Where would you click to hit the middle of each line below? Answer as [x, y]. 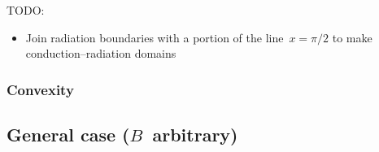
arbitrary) [195, 135]
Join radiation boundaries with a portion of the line [155, 37]
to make [352, 37]
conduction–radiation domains [101, 53]
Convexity [40, 89]
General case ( [68, 135]
